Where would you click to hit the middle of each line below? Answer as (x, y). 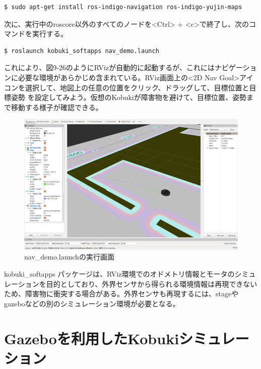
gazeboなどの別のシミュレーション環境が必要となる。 (92, 303)
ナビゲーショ (236, 67)
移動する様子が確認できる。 (57, 107)
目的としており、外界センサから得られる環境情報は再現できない (152, 283)
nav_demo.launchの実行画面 (69, 257)
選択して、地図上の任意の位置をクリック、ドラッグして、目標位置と (137, 87)
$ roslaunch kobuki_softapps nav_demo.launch (82, 51)
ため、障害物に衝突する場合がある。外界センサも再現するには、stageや (121, 294)
